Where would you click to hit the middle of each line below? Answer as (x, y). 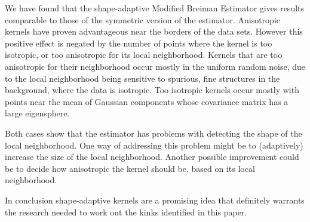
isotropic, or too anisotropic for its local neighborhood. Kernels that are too (144, 55)
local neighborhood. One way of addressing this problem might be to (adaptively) (154, 145)
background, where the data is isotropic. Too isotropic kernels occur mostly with (152, 90)
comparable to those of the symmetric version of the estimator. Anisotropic (142, 19)
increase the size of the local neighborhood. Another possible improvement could (152, 157)
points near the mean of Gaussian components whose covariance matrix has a (147, 101)
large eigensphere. (37, 113)
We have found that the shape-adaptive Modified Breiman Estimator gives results (155, 8)
